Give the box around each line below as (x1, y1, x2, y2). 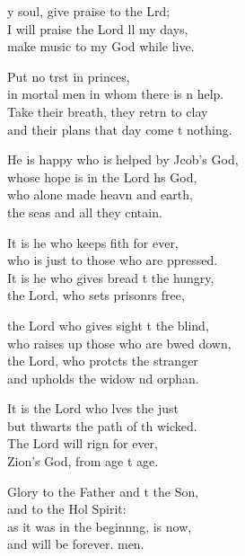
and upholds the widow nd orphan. (7, 368, 199, 387)
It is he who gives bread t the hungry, (7, 268, 214, 287)
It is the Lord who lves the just (7, 399, 179, 418)
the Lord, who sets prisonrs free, (7, 286, 185, 304)
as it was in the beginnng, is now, (7, 516, 192, 535)
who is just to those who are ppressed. (7, 251, 218, 269)
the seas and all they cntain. (7, 202, 162, 221)
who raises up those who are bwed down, (7, 333, 232, 352)
